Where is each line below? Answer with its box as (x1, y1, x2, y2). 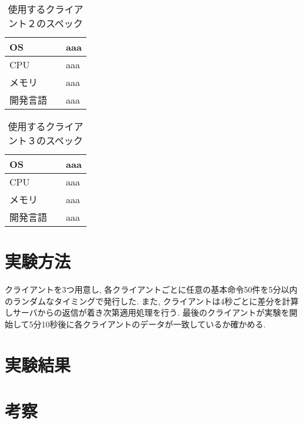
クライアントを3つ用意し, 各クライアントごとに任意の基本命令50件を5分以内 (5, 283, 298, 296)
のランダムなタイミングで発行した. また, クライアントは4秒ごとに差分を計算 (5, 294, 299, 307)
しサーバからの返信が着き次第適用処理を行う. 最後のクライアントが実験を (5, 306, 289, 319)
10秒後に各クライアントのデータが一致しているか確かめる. (41, 317, 266, 330)
